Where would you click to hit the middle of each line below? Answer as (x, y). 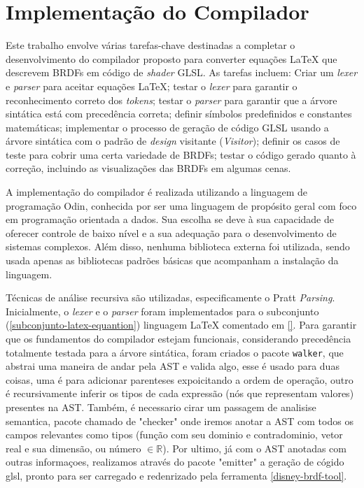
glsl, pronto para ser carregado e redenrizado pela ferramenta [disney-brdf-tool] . (176, 475)
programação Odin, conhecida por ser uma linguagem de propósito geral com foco (181, 205)
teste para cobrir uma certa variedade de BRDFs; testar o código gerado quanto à (181, 154)
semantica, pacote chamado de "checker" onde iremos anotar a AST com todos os (180, 421)
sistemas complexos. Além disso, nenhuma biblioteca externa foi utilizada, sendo (178, 246)
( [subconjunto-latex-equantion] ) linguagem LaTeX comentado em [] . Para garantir (181, 325)
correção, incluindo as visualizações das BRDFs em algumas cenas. (148, 168)
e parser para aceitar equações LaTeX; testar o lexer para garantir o (152, 86)
